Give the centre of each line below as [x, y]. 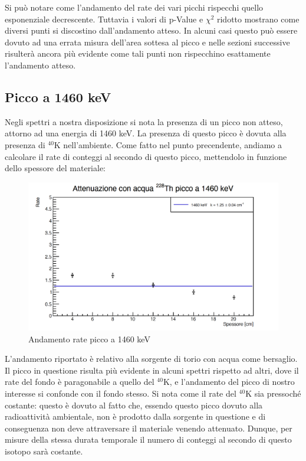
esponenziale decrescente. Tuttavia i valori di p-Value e [104, 19]
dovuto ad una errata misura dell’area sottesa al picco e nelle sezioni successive [147, 42]
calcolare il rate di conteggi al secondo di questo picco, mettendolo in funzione [146, 156]
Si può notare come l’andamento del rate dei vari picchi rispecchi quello [134, 7]
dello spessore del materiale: [55, 168]
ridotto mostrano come [258, 19]
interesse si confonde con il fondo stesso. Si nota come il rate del [121, 393]
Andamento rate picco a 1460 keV [89, 339]
